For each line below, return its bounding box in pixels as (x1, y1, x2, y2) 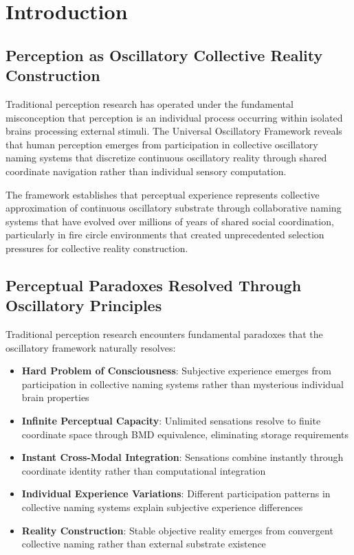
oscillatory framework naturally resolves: (5, 340, 176, 354)
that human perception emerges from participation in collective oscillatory (5, 137, 318, 151)
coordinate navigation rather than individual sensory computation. (5, 163, 287, 178)
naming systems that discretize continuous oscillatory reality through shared (5, 150, 327, 165)
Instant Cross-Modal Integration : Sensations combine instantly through (21, 450, 344, 464)
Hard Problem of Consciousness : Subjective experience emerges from (21, 363, 331, 378)
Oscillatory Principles (5, 295, 162, 316)
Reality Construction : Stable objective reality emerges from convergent (21, 523, 333, 537)
